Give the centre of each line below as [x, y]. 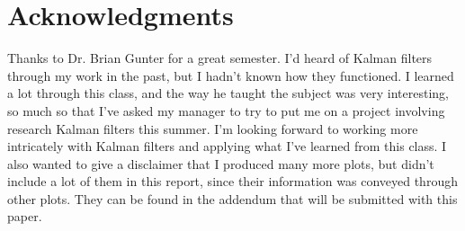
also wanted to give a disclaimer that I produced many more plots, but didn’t [221, 163]
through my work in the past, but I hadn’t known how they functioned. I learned [231, 75]
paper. [25, 216]
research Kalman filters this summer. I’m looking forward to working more [213, 128]
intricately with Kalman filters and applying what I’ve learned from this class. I [227, 146]
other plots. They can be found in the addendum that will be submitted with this [232, 198]
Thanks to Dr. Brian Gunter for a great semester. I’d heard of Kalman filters [220, 58]
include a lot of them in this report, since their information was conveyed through [232, 181]
